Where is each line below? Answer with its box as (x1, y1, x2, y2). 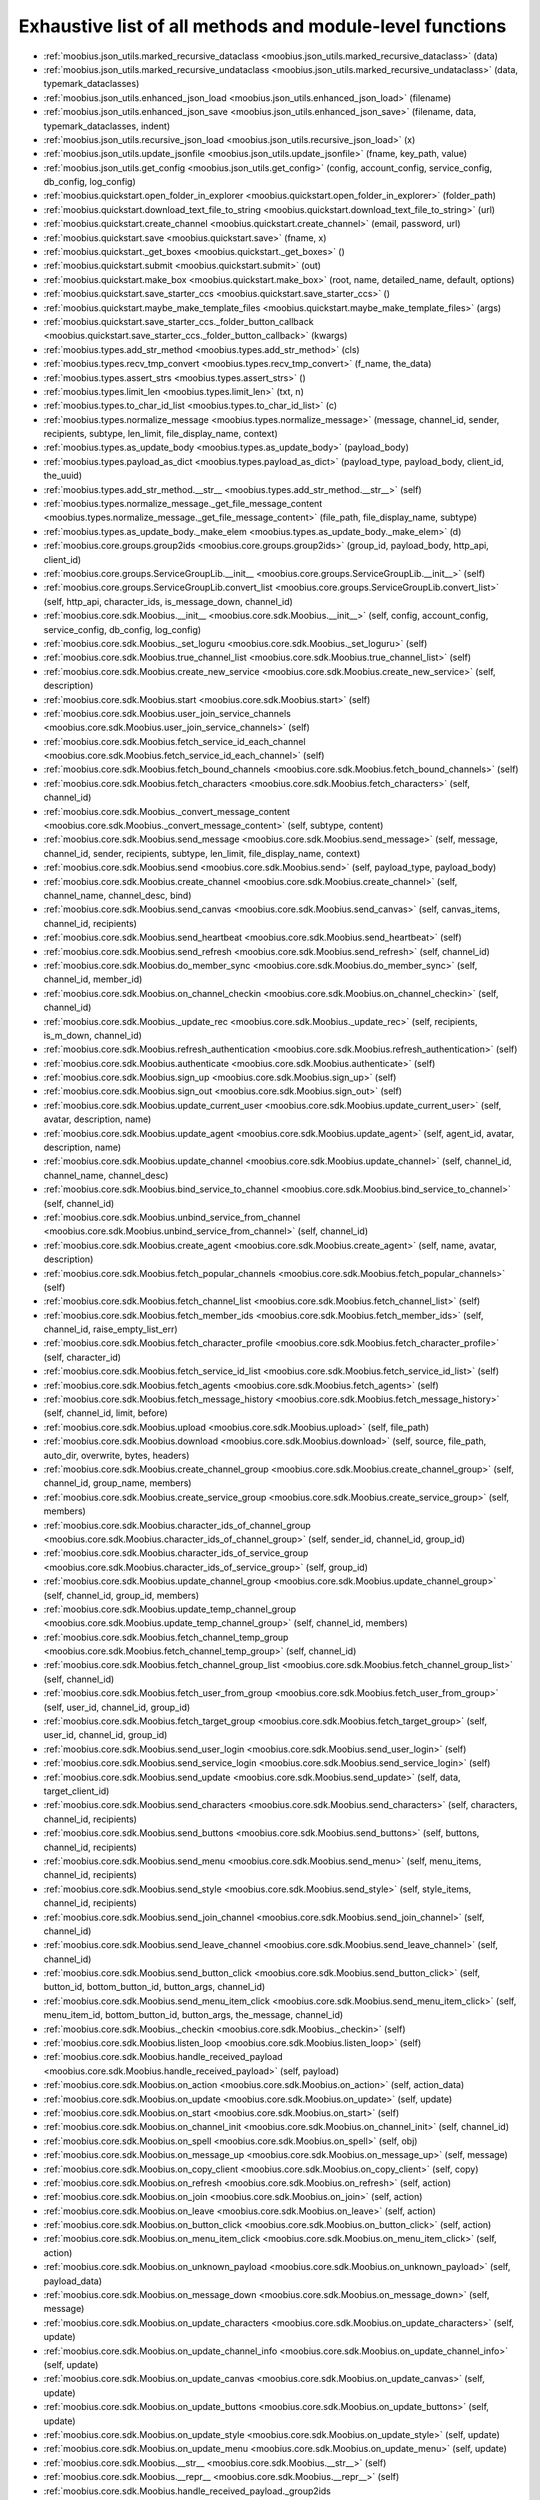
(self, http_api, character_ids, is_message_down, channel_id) (43, 595, 294, 607)
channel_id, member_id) (43, 973, 143, 985)
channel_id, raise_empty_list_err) (43, 1323, 179, 1335)
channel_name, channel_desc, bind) (43, 889, 192, 901)
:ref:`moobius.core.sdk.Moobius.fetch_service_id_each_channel (43, 735, 306, 747)
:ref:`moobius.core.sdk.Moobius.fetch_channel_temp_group (43, 1631, 289, 1643)
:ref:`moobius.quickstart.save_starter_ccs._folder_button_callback (43, 315, 314, 327)
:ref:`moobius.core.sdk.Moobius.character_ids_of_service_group (43, 1547, 309, 1559)
